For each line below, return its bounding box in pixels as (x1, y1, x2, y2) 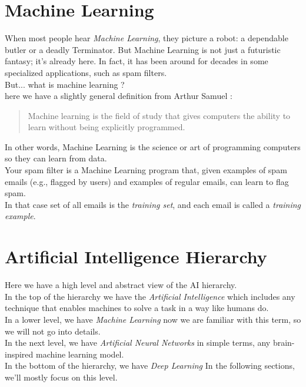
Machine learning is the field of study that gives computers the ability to (28, 109, 291, 121)
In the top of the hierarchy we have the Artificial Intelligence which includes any (5, 290, 295, 302)
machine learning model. (36, 348, 124, 360)
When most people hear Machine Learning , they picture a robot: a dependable (5, 32, 288, 44)
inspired (5, 348, 34, 360)
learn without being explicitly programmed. (28, 121, 185, 133)
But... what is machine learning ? (5, 78, 125, 90)
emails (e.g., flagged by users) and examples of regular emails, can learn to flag (5, 175, 289, 187)
